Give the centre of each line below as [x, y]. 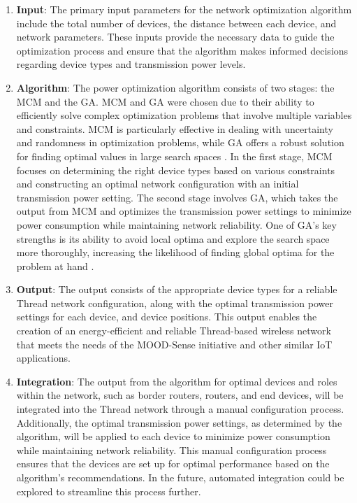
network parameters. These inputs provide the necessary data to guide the [175, 37]
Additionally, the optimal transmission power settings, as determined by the [179, 422]
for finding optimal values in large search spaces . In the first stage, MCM [174, 156]
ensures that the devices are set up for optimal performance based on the [173, 463]
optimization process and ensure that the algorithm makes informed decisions [182, 50]
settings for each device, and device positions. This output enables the [167, 317]
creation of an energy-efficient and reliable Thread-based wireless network [174, 331]
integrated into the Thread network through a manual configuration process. [180, 409]
